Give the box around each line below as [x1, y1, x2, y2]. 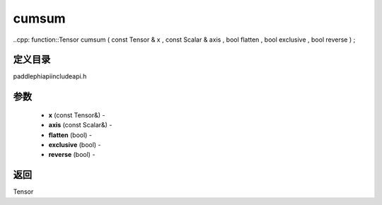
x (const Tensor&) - [48, 110, 105, 119]
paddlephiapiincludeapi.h [13, 72, 87, 81]
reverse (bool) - [48, 151, 95, 159]
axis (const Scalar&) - [48, 121, 112, 129]
